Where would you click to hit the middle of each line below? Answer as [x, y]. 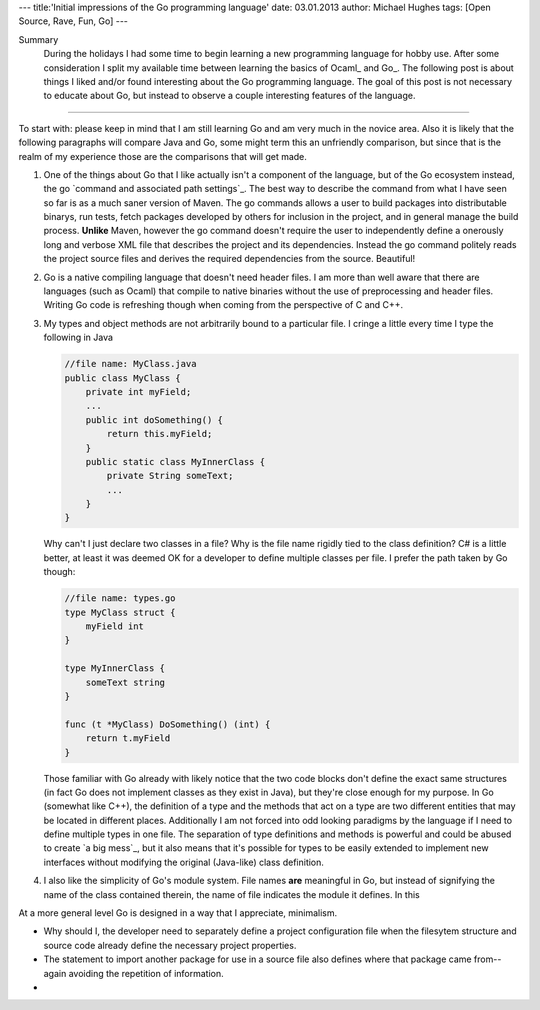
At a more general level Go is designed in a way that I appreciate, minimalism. [178, 913]
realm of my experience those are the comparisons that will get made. [162, 156]
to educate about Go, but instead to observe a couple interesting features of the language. [229, 96]
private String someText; [170, 476]
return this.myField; [159, 434]
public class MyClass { [123, 378]
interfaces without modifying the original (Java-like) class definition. [184, 862]
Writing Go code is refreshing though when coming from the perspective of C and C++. [223, 305]
